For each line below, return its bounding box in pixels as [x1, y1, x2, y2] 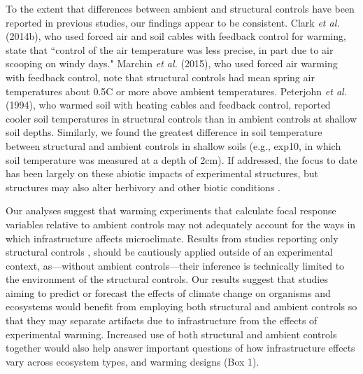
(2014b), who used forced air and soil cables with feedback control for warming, [6, 29, 346, 43]
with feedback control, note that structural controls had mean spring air [6, 69, 315, 84]
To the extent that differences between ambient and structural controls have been [6, 1, 355, 15]
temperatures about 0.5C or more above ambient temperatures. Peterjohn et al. [6, 83, 347, 98]
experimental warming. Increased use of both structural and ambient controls [6, 326, 337, 341]
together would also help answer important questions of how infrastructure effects [6, 340, 355, 355]
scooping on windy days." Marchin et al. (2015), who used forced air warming [6, 56, 338, 71]
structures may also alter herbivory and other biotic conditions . [6, 179, 280, 194]
